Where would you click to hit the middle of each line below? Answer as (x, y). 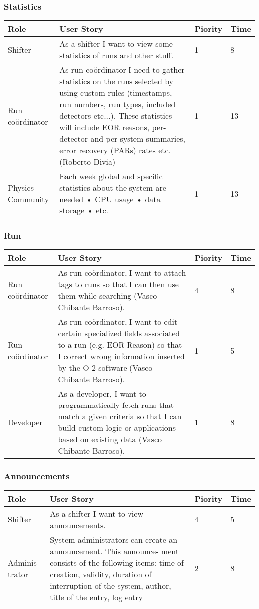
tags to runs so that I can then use (118, 284)
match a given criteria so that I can (120, 416)
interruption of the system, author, (111, 585)
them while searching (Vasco (108, 296)
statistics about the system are (113, 188)
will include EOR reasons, (105, 127)
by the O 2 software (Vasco (105, 368)
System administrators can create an (114, 539)
